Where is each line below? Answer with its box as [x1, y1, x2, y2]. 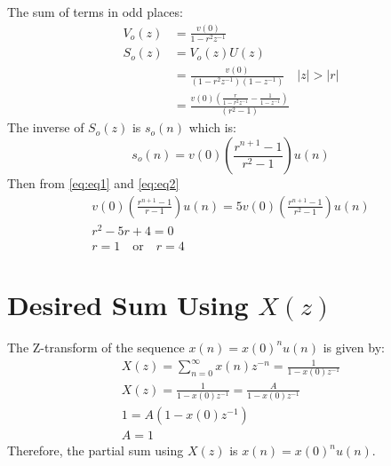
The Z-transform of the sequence [7, 337, 185, 356]
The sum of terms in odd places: [7, 3, 183, 20]
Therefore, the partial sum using [7, 441, 184, 460]
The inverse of [7, 118, 84, 137]
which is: [188, 118, 236, 137]
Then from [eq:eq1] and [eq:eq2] [7, 174, 180, 193]
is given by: [323, 337, 385, 356]
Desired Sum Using [7, 286, 249, 322]
